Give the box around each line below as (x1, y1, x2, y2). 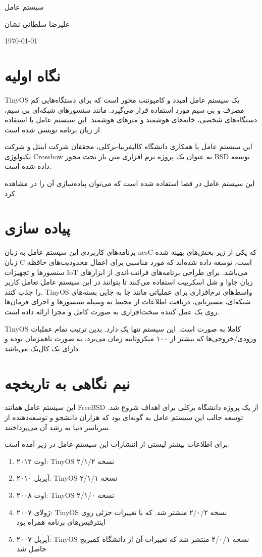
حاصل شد (16, 543, 46, 554)
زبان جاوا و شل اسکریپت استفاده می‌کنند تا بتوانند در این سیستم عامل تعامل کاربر (5, 276, 253, 287)
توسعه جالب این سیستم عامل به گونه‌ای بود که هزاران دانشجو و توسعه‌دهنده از (5, 412, 243, 423)
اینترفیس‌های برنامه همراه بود (16, 517, 106, 527)
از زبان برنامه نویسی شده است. (5, 124, 102, 134)
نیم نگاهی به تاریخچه (5, 373, 130, 393)
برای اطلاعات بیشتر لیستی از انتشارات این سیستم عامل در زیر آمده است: (5, 439, 230, 449)
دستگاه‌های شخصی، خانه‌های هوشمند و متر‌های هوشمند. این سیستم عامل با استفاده (5, 114, 257, 125)
